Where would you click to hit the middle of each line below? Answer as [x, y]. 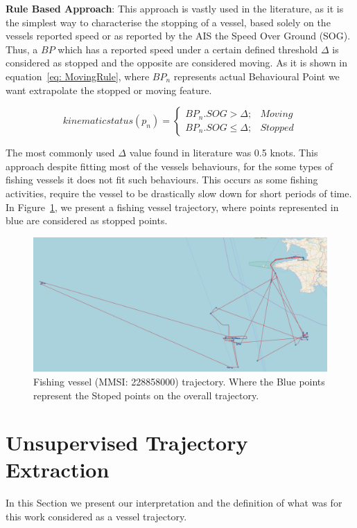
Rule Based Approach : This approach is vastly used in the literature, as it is [175, 8]
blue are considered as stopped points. [87, 220]
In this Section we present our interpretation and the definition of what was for [174, 503]
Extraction [58, 470]
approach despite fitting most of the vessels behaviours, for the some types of [169, 166]
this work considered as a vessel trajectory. [96, 517]
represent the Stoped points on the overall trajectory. [146, 395]
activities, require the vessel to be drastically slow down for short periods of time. [179, 193]
